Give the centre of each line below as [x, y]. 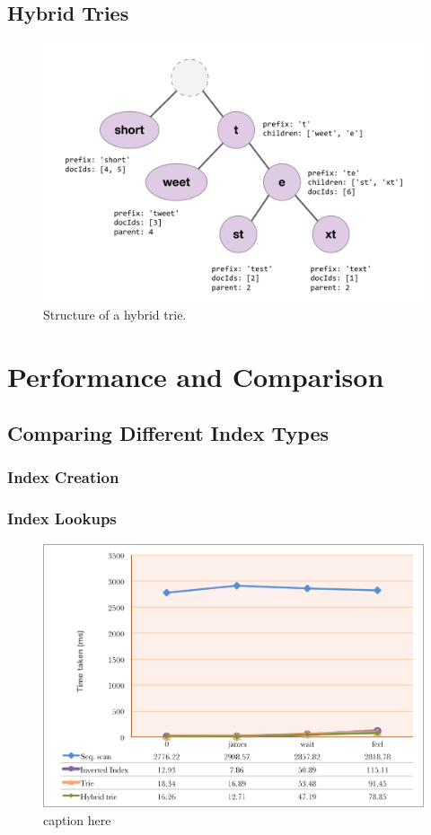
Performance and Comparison [196, 376]
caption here [77, 820]
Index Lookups [62, 519]
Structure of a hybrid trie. [115, 314]
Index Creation [63, 477]
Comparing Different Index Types [168, 433]
